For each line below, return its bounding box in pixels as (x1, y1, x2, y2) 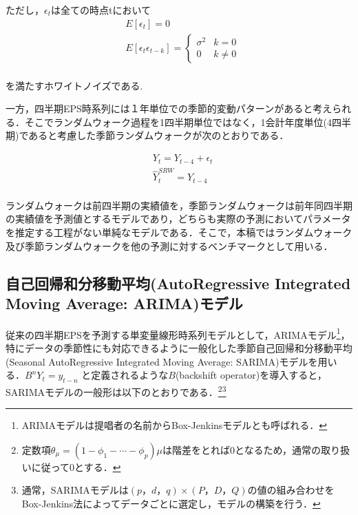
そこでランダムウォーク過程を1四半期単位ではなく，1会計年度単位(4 (24, 114, 333, 129)
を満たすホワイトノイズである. (6, 78, 143, 92)
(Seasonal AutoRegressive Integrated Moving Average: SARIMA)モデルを (6, 354, 318, 368)
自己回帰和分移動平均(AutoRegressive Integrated (6, 272, 351, 293)
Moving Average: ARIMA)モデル (6, 292, 243, 313)
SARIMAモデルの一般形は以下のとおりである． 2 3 (6, 382, 227, 399)
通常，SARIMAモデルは (21, 483, 129, 497)
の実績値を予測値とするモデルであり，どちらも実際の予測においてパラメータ (6, 211, 351, 226)
